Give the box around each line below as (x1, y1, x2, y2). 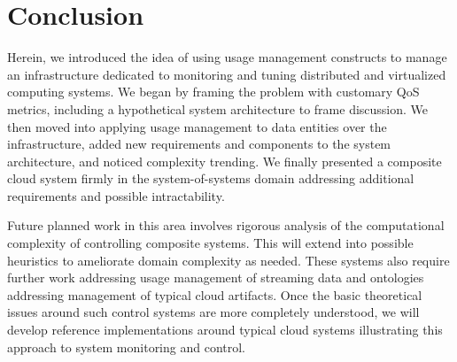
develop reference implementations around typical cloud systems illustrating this (7, 320, 443, 339)
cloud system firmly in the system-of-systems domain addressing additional (7, 169, 414, 188)
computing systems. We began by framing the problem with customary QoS (7, 82, 420, 101)
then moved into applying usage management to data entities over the (7, 117, 387, 135)
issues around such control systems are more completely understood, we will (7, 303, 420, 321)
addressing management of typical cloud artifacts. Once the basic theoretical (7, 285, 422, 304)
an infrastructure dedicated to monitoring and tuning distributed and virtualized (7, 65, 446, 83)
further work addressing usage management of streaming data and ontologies (7, 268, 424, 287)
